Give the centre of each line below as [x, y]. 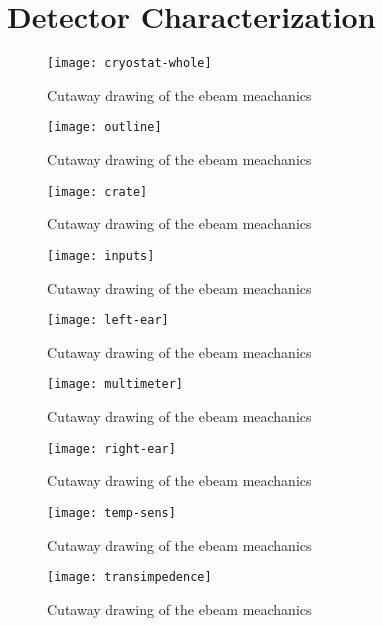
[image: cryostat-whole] [129, 63]
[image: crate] [97, 191]
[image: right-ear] [111, 448]
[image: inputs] [101, 255]
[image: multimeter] [115, 384]
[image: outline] [104, 127]
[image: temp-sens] [111, 512]
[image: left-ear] [108, 320]
